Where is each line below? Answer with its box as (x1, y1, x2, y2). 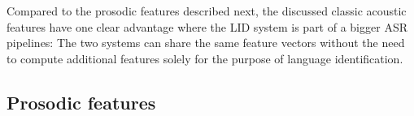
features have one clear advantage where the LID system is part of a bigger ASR (7, 18, 407, 35)
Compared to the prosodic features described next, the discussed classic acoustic (7, 2, 407, 19)
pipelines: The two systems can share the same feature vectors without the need (7, 34, 405, 51)
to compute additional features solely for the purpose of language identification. (7, 49, 403, 67)
